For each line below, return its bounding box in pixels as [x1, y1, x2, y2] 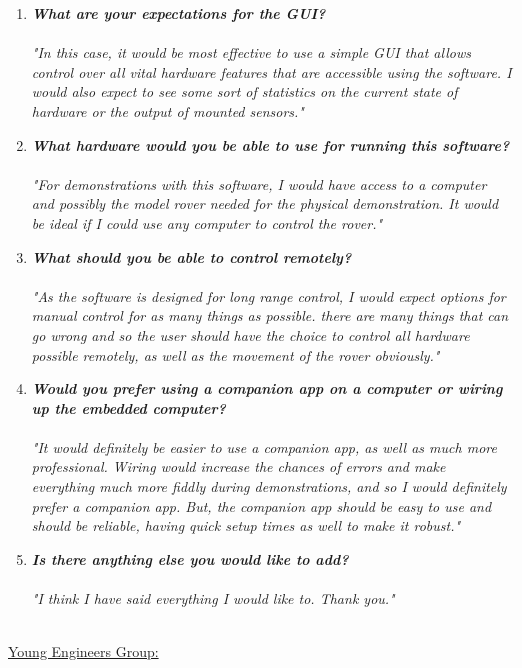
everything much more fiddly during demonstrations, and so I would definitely [31, 476, 507, 497]
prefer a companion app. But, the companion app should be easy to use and [31, 495, 492, 516]
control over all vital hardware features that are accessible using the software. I [31, 61, 512, 82]
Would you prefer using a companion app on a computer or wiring [31, 378, 503, 399]
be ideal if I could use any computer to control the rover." [31, 212, 383, 233]
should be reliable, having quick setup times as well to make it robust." [31, 515, 461, 536]
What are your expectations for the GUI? [31, 3, 326, 23]
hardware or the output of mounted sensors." [31, 100, 304, 121]
